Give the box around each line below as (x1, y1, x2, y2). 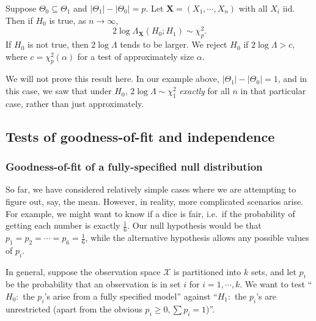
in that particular (240, 84, 306, 97)
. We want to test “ (240, 278, 312, 290)
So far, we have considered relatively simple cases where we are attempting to (6, 183, 296, 196)
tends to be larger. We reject (120, 38, 227, 51)
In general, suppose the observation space (6, 265, 161, 278)
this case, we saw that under (6, 84, 112, 97)
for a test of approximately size (77, 50, 194, 62)
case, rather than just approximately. (6, 97, 144, 109)
